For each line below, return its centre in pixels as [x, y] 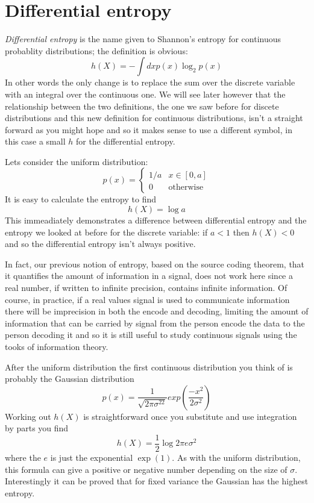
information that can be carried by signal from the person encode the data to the [155, 323]
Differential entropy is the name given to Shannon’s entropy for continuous [143, 39]
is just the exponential [92, 458]
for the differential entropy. [125, 141]
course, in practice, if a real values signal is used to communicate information [147, 299]
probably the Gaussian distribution [70, 379]
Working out [28, 416]
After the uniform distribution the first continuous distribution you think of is [149, 367]
